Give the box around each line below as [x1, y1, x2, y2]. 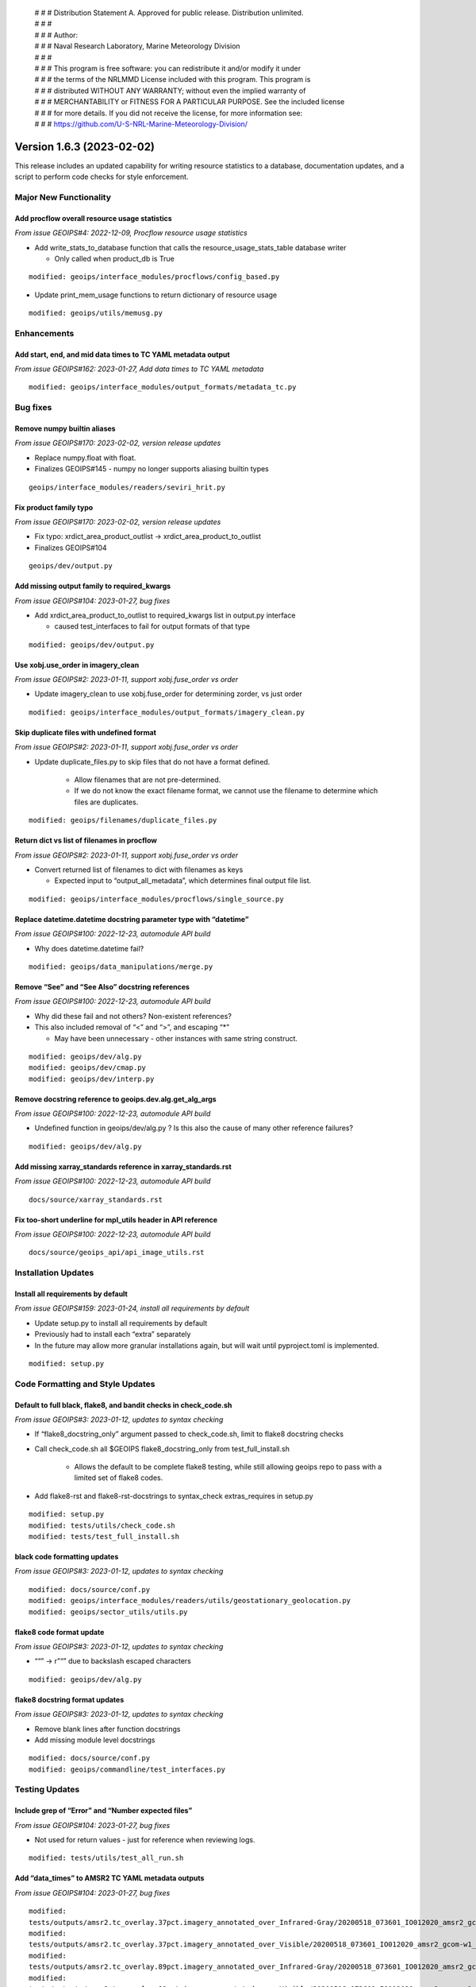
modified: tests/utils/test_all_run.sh [29, 1853, 184, 1863]
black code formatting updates [14, 1552, 119, 1562]
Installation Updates [14, 1268, 94, 1279]
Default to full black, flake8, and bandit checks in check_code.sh [14, 1400, 232, 1410]
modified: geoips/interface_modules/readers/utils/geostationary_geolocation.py [29, 1596, 351, 1605]
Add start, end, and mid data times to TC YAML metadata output [14, 350, 230, 359]
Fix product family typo [14, 502, 94, 512]
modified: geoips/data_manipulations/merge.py [29, 962, 213, 971]
